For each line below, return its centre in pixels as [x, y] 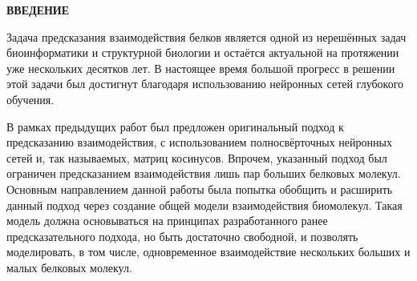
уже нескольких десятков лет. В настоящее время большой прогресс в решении [201, 68]
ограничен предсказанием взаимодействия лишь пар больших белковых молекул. [204, 173]
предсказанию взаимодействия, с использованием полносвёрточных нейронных [199, 142]
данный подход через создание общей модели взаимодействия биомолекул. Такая [204, 205]
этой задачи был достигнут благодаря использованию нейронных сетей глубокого [205, 84]
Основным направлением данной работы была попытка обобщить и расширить [200, 189]
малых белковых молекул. [69, 267]
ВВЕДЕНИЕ [38, 10]
